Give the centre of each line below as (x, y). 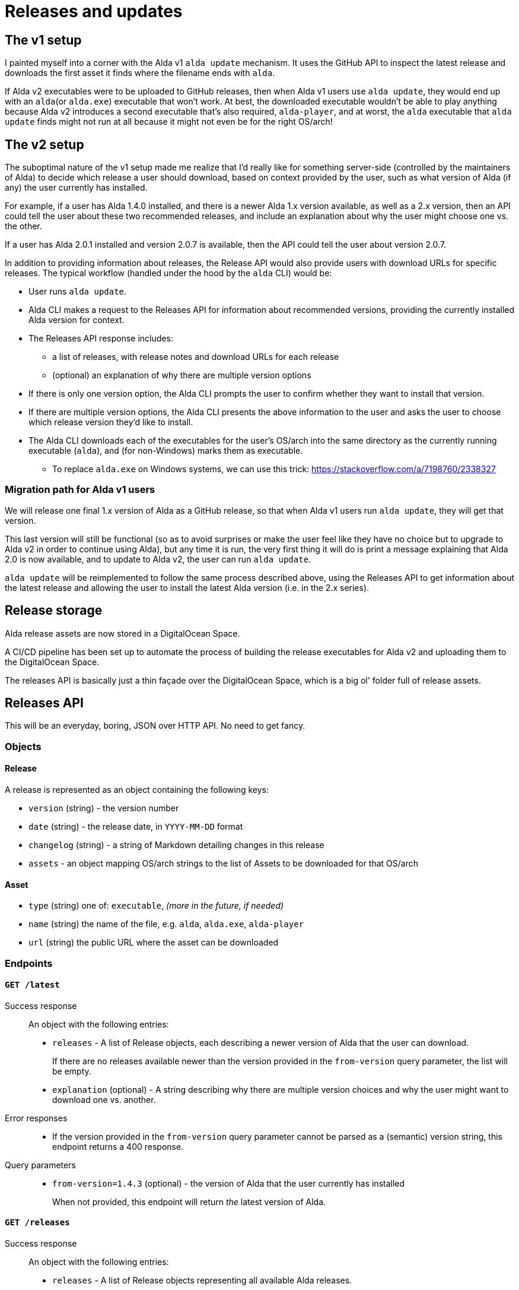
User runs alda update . (78, 292)
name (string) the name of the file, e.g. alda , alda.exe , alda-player (166, 924)
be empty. (72, 1071)
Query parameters (40, 1165)
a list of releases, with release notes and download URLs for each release (196, 357)
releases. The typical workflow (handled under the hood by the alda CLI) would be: (168, 273)
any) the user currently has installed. (76, 188)
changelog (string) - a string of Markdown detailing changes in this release (176, 845)
